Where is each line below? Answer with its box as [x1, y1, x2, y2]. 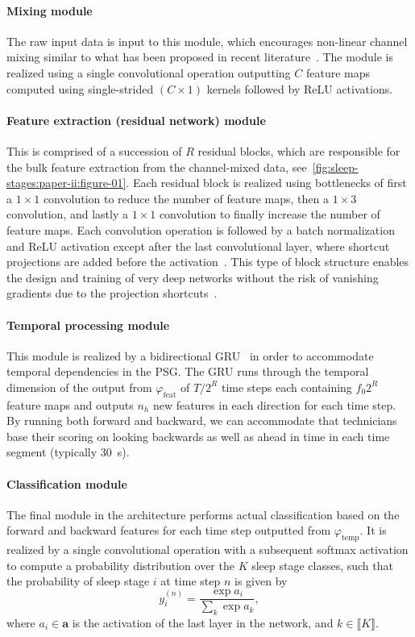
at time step [160, 572, 221, 589]
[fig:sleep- [312, 158, 359, 175]
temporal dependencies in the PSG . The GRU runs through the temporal [6, 363, 369, 380]
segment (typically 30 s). [6, 443, 130, 460]
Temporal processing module [6, 316, 170, 333]
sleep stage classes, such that [251, 556, 393, 573]
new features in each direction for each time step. [152, 396, 396, 413]
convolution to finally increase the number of [159, 206, 380, 223]
